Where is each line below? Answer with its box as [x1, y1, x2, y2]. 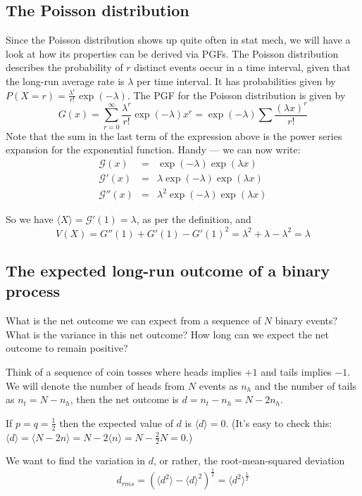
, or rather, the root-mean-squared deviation [153, 453, 345, 468]
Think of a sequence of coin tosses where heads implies [6, 364, 242, 379]
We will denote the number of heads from [6, 378, 185, 393]
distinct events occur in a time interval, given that [134, 60, 351, 75]
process [6, 280, 60, 302]
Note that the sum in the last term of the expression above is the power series [6, 128, 342, 143]
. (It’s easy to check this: [225, 415, 332, 430]
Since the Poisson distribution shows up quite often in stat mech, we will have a [6, 32, 351, 47]
